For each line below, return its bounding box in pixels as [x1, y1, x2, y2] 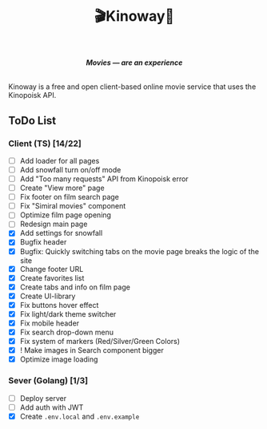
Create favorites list [19, 273, 85, 282]
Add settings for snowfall [19, 229, 103, 238]
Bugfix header [19, 237, 67, 247]
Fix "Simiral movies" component [19, 201, 126, 211]
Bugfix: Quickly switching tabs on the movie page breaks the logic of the [19, 246, 260, 256]
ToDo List [8, 114, 57, 127]
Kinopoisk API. [8, 91, 57, 100]
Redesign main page [19, 219, 88, 229]
